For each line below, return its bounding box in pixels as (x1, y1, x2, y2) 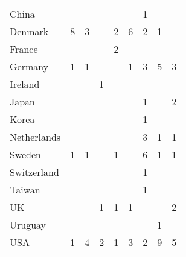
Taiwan (10, 182, 40, 196)
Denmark (10, 24, 49, 38)
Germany (10, 59, 49, 73)
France (10, 42, 38, 56)
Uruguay (10, 218, 46, 232)
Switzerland (10, 165, 59, 179)
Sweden (10, 147, 42, 161)
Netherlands (10, 130, 61, 144)
